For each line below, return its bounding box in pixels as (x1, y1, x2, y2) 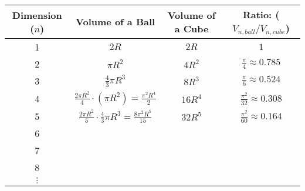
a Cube (174, 21, 209, 35)
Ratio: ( (242, 8, 280, 21)
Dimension (12, 8, 62, 22)
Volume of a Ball (76, 15, 155, 29)
